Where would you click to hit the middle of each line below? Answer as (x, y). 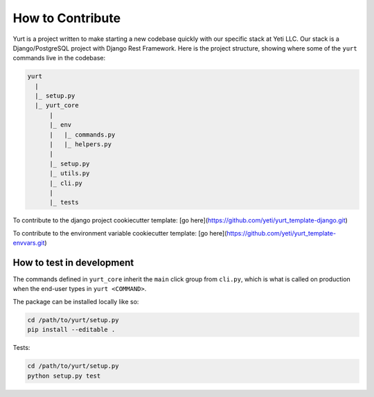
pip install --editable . (71, 330)
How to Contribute (67, 18)
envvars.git (29, 243)
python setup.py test (64, 376)
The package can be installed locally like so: (76, 301)
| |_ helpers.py (81, 144)
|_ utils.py (70, 174)
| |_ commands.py (82, 134)
